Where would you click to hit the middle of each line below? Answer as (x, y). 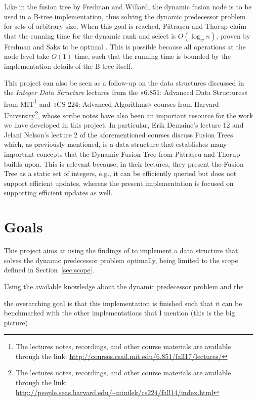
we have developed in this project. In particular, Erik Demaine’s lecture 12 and (124, 125)
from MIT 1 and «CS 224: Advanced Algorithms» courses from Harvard (111, 103)
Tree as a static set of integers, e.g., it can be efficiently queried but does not (120, 173)
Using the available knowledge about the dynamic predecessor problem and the (124, 286)
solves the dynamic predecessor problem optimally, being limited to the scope (121, 260)
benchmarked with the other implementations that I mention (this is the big (120, 313)
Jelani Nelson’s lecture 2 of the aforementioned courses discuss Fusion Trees (119, 134)
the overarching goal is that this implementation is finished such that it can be (123, 303)
